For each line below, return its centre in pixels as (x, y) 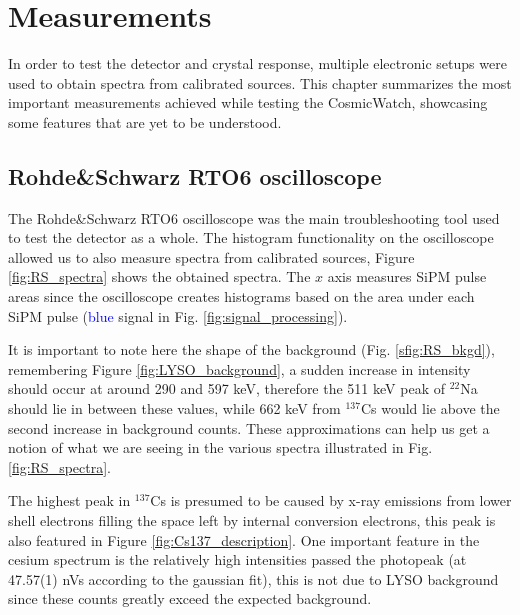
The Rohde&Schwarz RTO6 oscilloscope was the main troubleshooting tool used (254, 217)
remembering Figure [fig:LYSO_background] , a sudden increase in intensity (239, 368)
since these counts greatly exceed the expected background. (190, 598)
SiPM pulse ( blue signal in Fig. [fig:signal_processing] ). (178, 315)
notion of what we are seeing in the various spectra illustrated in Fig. (220, 447)
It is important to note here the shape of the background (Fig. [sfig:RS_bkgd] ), (251, 349)
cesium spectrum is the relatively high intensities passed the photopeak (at (237, 559)
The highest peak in (69, 500)
